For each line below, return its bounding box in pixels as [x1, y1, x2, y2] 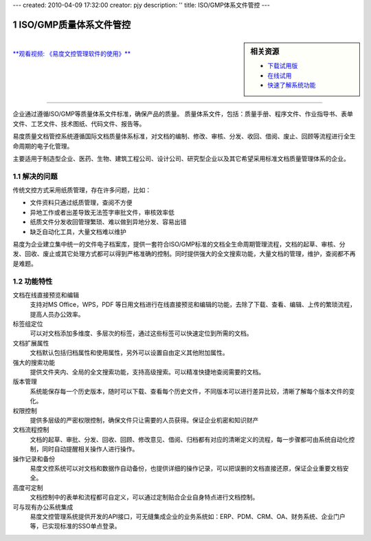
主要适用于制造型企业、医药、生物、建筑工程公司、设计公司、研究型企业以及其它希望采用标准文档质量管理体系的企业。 [12, 154, 350, 162]
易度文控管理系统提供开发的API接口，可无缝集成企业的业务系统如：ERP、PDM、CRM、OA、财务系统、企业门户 [30, 512, 346, 520]
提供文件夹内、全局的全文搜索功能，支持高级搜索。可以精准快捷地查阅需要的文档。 [30, 368, 265, 376]
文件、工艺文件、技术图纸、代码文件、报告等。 [12, 119, 146, 127]
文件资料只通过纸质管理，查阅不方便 [30, 198, 133, 206]
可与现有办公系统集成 [12, 502, 74, 511]
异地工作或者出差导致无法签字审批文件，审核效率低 [30, 208, 175, 216]
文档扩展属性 [12, 339, 49, 347]
